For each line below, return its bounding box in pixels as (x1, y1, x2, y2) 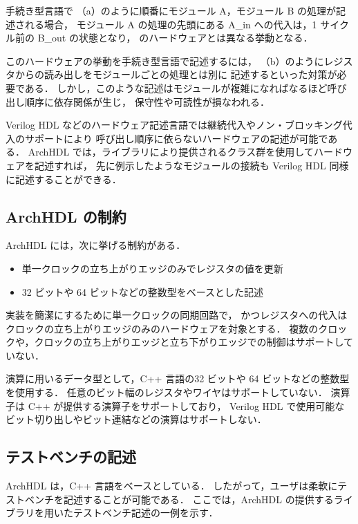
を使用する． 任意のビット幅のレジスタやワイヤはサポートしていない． (6, 385, 328, 400)
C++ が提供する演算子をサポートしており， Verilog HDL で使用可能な (28, 398, 345, 413)
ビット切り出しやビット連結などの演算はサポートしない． (6, 412, 267, 427)
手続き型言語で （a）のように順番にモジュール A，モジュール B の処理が (6, 3, 337, 17)
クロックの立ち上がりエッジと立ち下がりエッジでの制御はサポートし (34, 335, 344, 349)
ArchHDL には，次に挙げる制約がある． (6, 238, 186, 252)
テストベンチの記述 (6, 446, 136, 467)
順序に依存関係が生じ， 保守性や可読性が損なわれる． (24, 94, 270, 109)
